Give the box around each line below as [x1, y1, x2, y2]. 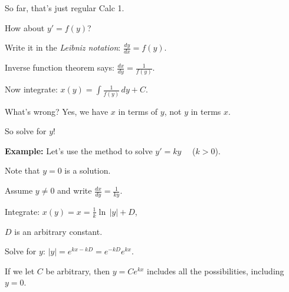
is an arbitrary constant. [14, 225, 103, 237]
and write [57, 184, 92, 197]
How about [5, 21, 45, 34]
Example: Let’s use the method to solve [5, 144, 153, 157]
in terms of [118, 105, 158, 117]
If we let [5, 264, 35, 277]
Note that [5, 164, 40, 177]
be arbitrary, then [45, 264, 110, 277]
